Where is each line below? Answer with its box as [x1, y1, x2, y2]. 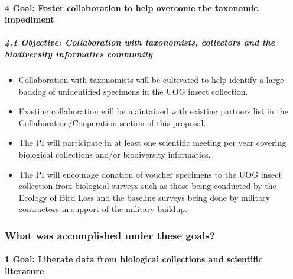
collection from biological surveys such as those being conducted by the [18, 179, 276, 192]
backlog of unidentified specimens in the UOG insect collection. [18, 85, 248, 97]
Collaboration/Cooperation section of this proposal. [18, 116, 206, 129]
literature [5, 264, 44, 277]
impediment [5, 13, 54, 25]
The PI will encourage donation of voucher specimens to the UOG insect [18, 168, 282, 180]
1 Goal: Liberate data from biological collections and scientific [5, 253, 263, 265]
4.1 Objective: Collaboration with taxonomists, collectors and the [5, 36, 275, 49]
